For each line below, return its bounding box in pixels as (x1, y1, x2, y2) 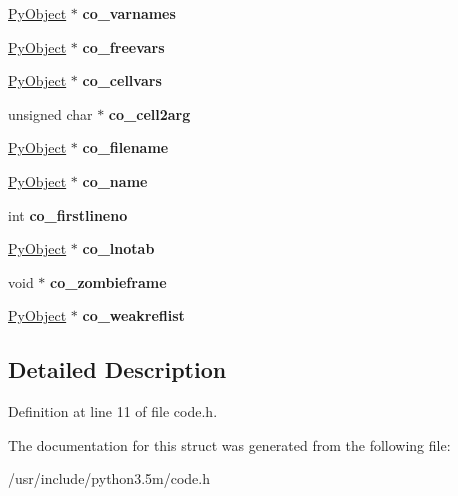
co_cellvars (82, 70, 162, 91)
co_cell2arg (108, 103, 191, 124)
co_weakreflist (82, 305, 185, 326)
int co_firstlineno (8, 204, 128, 225)
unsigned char (8, 103, 93, 124)
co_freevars (82, 36, 165, 57)
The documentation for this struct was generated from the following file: (8, 434, 451, 455)
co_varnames (82, 3, 176, 23)
